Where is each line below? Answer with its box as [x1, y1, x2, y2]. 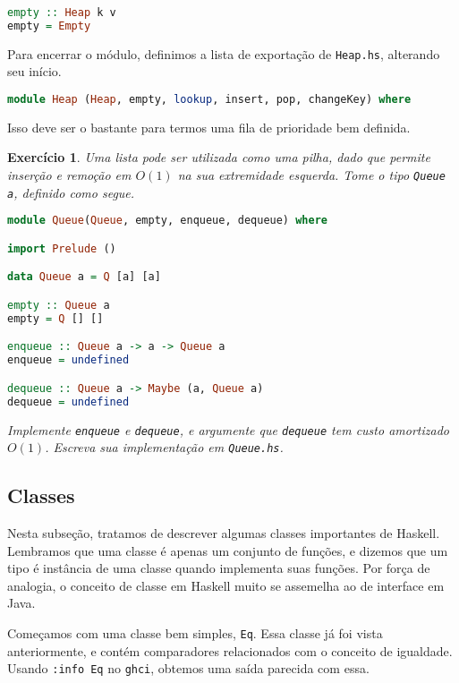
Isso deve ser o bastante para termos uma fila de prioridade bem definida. [7, 117, 411, 136]
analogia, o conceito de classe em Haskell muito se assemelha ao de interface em [7, 576, 445, 594]
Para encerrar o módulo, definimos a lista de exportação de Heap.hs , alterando [7, 44, 440, 63]
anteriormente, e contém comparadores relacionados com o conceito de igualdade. [7, 641, 453, 660]
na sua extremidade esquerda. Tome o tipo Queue [177, 166, 446, 184]
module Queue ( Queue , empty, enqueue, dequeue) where [7, 214, 327, 227]
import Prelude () [7, 242, 116, 255]
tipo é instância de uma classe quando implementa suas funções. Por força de [7, 559, 430, 577]
